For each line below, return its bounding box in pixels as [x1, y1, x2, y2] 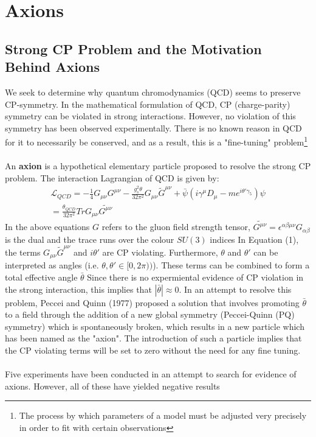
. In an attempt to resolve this [179, 282, 292, 295]
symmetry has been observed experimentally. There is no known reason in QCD [5, 121, 302, 134]
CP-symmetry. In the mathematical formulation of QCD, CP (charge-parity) [5, 97, 290, 110]
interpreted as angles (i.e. [5, 259, 99, 271]
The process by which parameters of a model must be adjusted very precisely [19, 409, 307, 422]
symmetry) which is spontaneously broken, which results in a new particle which [5, 320, 304, 332]
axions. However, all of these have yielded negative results [5, 379, 220, 392]
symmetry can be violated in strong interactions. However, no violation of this [5, 110, 296, 122]
